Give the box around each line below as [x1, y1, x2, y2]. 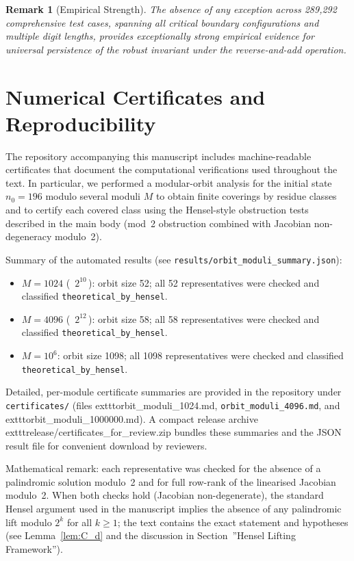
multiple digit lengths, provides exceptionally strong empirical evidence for [5, 29, 314, 43]
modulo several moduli [45, 189, 140, 203]
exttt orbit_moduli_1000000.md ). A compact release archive [5, 411, 258, 426]
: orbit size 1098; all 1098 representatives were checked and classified [57, 348, 344, 362]
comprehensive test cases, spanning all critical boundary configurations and [5, 15, 319, 29]
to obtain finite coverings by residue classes [155, 189, 337, 203]
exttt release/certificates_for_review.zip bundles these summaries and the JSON [5, 425, 342, 439]
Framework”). [5, 541, 63, 556]
